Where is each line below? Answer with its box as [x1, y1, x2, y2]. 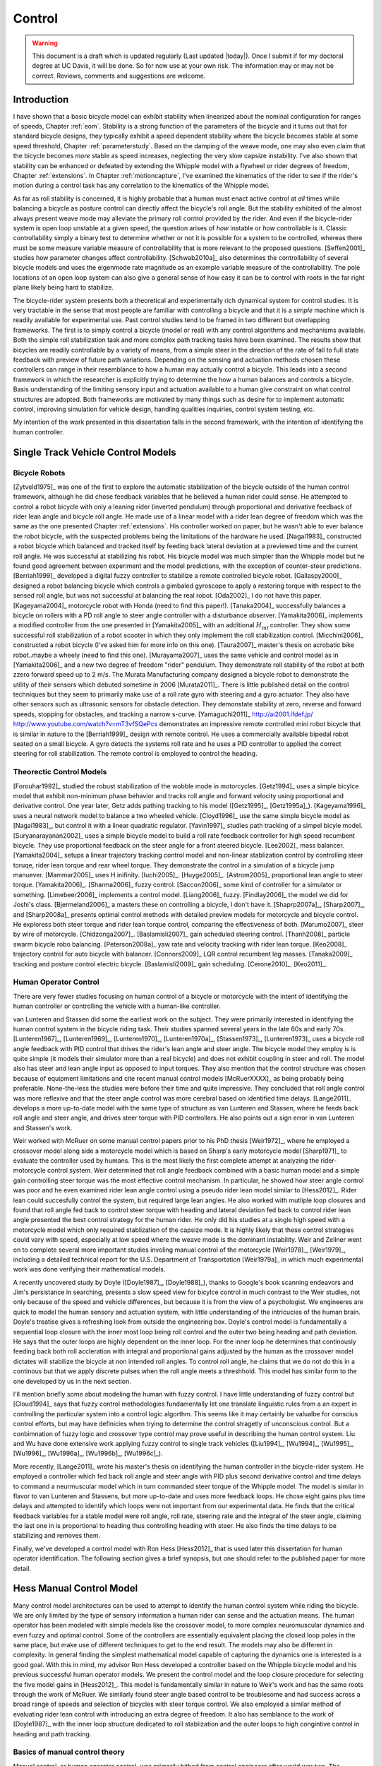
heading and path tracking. [13, 1729, 92, 1738]
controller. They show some [270, 621, 351, 629]
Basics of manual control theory [13, 1747, 125, 1757]
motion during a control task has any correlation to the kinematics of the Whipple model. [13, 181, 270, 190]
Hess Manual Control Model [13, 1582, 138, 1594]
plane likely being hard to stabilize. [13, 283, 114, 292]
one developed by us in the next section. [13, 1377, 132, 1385]
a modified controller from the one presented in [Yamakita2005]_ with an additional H [13, 621, 262, 629]
